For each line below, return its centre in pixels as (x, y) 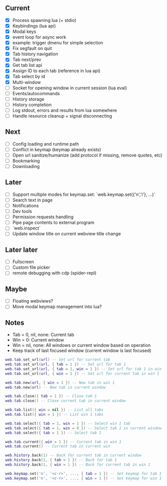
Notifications (25, 206)
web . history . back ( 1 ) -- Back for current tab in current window (73, 456)
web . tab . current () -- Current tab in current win (58, 446)
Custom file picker (31, 267)
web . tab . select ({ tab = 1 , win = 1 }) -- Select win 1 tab (68, 423)
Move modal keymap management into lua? (57, 307)
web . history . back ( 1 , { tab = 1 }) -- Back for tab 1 (61, 460)
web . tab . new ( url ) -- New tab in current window (56, 387)
